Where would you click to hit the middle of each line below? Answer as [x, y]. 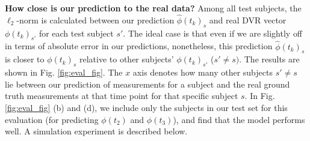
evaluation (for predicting [52, 119]
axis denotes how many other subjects [203, 72]
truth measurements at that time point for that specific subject [122, 96]
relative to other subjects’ [127, 59]
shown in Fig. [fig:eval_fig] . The [64, 72]
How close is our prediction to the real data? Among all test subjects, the [153, 8]
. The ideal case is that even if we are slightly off [213, 33]
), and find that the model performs [239, 119]
